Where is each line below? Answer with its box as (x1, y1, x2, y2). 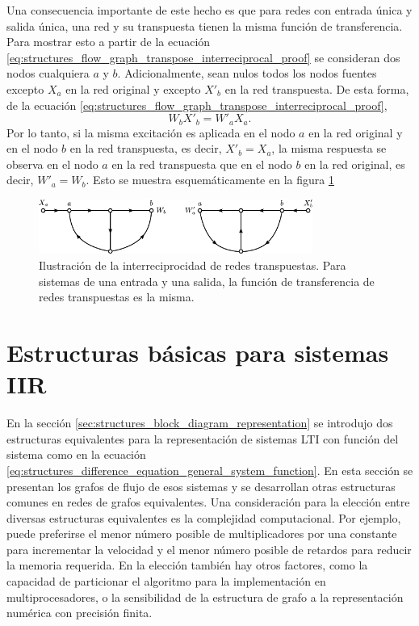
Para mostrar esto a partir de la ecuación (6, 33, 211, 50)
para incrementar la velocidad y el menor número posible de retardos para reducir (6, 540, 412, 557)
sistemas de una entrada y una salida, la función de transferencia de (39, 272, 375, 289)
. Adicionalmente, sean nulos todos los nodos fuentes (117, 65, 377, 82)
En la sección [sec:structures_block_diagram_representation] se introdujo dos (6, 414, 393, 431)
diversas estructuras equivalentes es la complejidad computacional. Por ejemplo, (6, 509, 401, 526)
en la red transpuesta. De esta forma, (224, 80, 409, 97)
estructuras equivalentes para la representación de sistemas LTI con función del (6, 430, 399, 447)
